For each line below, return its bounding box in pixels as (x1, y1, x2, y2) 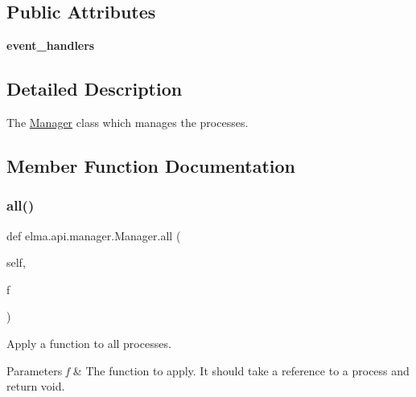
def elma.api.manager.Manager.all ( (6, 227, 181, 244)
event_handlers (6, 37, 95, 54)
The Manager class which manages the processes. (6, 114, 249, 130)
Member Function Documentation (6, 153, 296, 178)
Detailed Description (6, 76, 183, 101)
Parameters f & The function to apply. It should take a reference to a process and (6, 362, 410, 379)
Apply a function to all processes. (6, 334, 171, 351)
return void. (6, 378, 65, 395)
